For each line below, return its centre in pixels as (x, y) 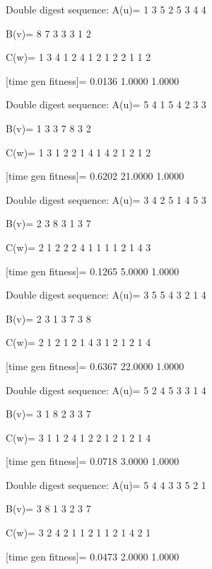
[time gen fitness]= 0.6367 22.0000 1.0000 (95, 366)
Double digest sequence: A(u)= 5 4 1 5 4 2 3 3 (106, 104)
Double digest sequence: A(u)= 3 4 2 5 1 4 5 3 (106, 199)
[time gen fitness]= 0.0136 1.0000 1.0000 (93, 80)
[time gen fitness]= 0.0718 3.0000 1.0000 (93, 461)
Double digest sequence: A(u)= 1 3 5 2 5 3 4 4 (106, 9)
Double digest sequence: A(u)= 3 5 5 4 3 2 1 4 (106, 295)
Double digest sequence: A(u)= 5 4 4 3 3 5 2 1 (106, 484)
